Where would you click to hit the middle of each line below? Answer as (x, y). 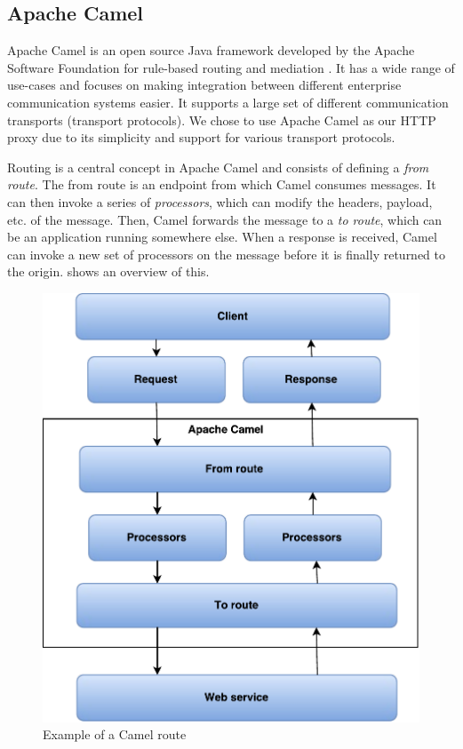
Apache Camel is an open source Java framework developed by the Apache (211, 50)
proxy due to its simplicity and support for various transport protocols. (201, 137)
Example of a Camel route (115, 734)
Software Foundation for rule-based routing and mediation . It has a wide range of (231, 67)
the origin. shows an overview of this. (108, 271)
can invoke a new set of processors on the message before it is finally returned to (227, 254)
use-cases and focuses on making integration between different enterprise (204, 85)
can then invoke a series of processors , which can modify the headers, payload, (220, 201)
